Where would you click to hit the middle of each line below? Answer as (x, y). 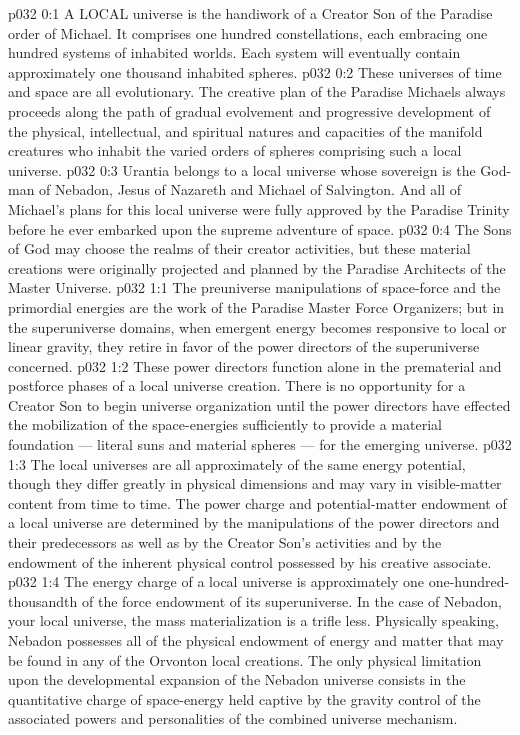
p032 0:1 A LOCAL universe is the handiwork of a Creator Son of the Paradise (250, 13)
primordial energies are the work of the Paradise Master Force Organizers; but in (256, 306)
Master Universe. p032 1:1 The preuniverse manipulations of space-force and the (254, 287)
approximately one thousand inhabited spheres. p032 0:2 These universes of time (255, 71)
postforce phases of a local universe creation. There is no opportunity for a (237, 385)
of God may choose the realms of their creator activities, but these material (239, 248)
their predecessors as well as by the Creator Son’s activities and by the (225, 542)
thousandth (43, 600)
